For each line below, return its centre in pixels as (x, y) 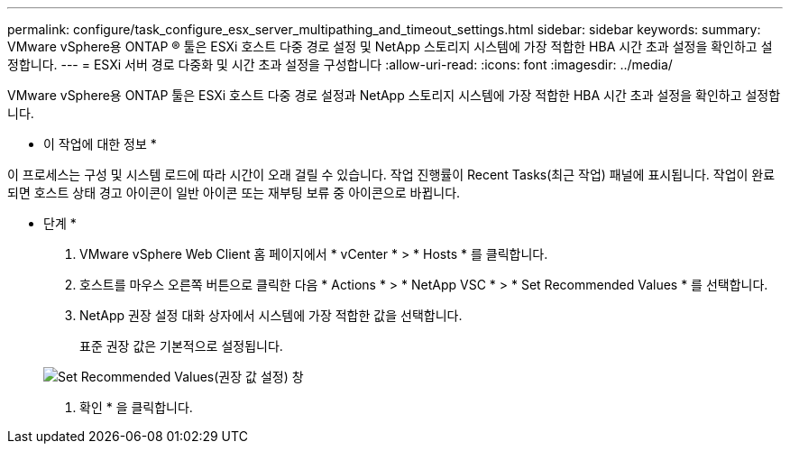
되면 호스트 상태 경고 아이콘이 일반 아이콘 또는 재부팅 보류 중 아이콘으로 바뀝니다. (234, 193)
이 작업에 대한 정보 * (100, 144)
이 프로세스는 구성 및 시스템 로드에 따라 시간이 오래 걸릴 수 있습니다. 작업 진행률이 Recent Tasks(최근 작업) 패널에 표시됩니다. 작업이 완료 (391, 175)
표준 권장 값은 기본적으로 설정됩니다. (181, 346)
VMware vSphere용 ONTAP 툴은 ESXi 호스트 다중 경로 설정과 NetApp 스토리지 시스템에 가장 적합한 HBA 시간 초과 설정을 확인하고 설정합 (394, 95)
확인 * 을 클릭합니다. (136, 407)
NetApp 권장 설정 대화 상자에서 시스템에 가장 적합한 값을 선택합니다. (271, 315)
